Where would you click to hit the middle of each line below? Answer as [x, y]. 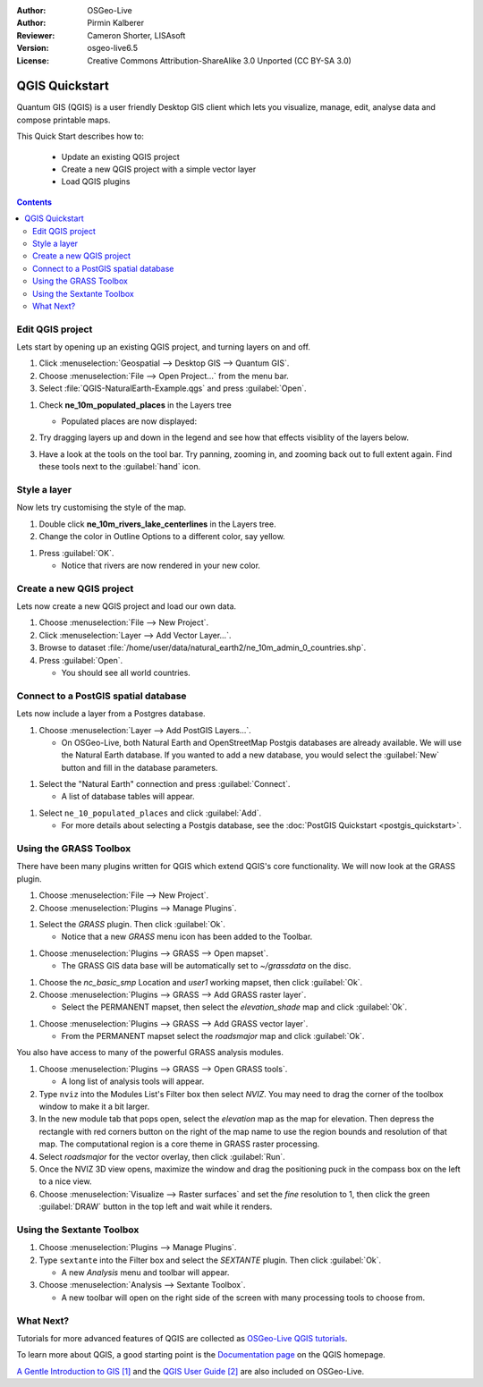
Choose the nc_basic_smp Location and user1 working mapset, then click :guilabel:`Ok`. [201, 982]
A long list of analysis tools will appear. [133, 1081]
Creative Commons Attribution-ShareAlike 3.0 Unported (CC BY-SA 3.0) [220, 60]
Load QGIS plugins [96, 182]
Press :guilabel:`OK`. [76, 553]
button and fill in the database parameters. [140, 767]
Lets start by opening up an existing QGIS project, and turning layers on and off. [163, 347]
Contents [34, 202]
